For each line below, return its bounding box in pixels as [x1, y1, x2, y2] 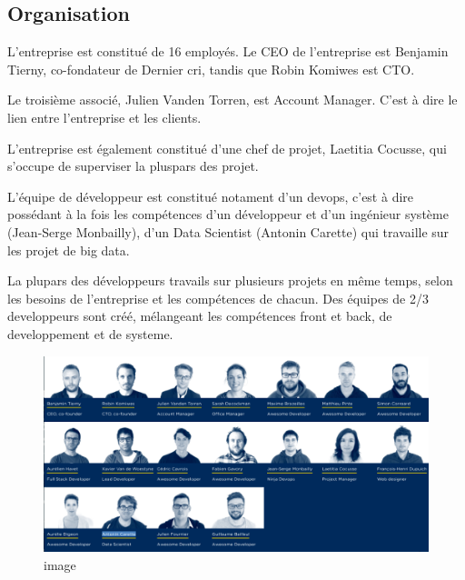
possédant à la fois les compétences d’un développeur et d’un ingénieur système [7, 205, 449, 224]
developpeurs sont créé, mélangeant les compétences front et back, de [7, 306, 392, 325]
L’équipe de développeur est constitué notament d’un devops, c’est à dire [7, 186, 414, 205]
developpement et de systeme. [7, 324, 173, 343]
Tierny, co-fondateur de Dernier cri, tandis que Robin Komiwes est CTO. [7, 59, 415, 78]
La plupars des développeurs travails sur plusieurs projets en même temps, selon [7, 271, 453, 290]
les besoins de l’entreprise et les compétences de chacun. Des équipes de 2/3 [7, 288, 429, 307]
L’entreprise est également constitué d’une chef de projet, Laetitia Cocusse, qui [7, 138, 447, 157]
